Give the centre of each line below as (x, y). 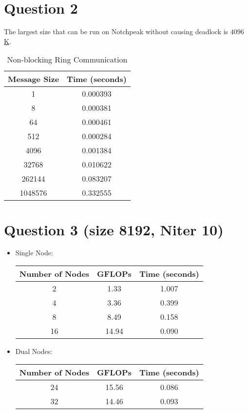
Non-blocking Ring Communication (67, 60)
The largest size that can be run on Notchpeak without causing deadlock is (116, 31)
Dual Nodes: (34, 351)
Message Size (34, 79)
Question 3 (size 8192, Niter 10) (114, 229)
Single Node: (34, 253)
